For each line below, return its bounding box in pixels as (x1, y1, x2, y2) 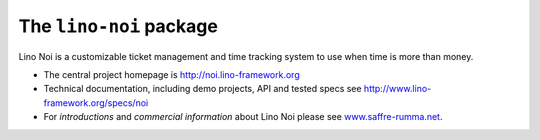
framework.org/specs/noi (43, 96, 149, 109)
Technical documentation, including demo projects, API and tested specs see (43, 83, 362, 95)
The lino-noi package (18, 15, 219, 37)
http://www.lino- (363, 83, 432, 95)
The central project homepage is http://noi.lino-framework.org (43, 68, 300, 80)
